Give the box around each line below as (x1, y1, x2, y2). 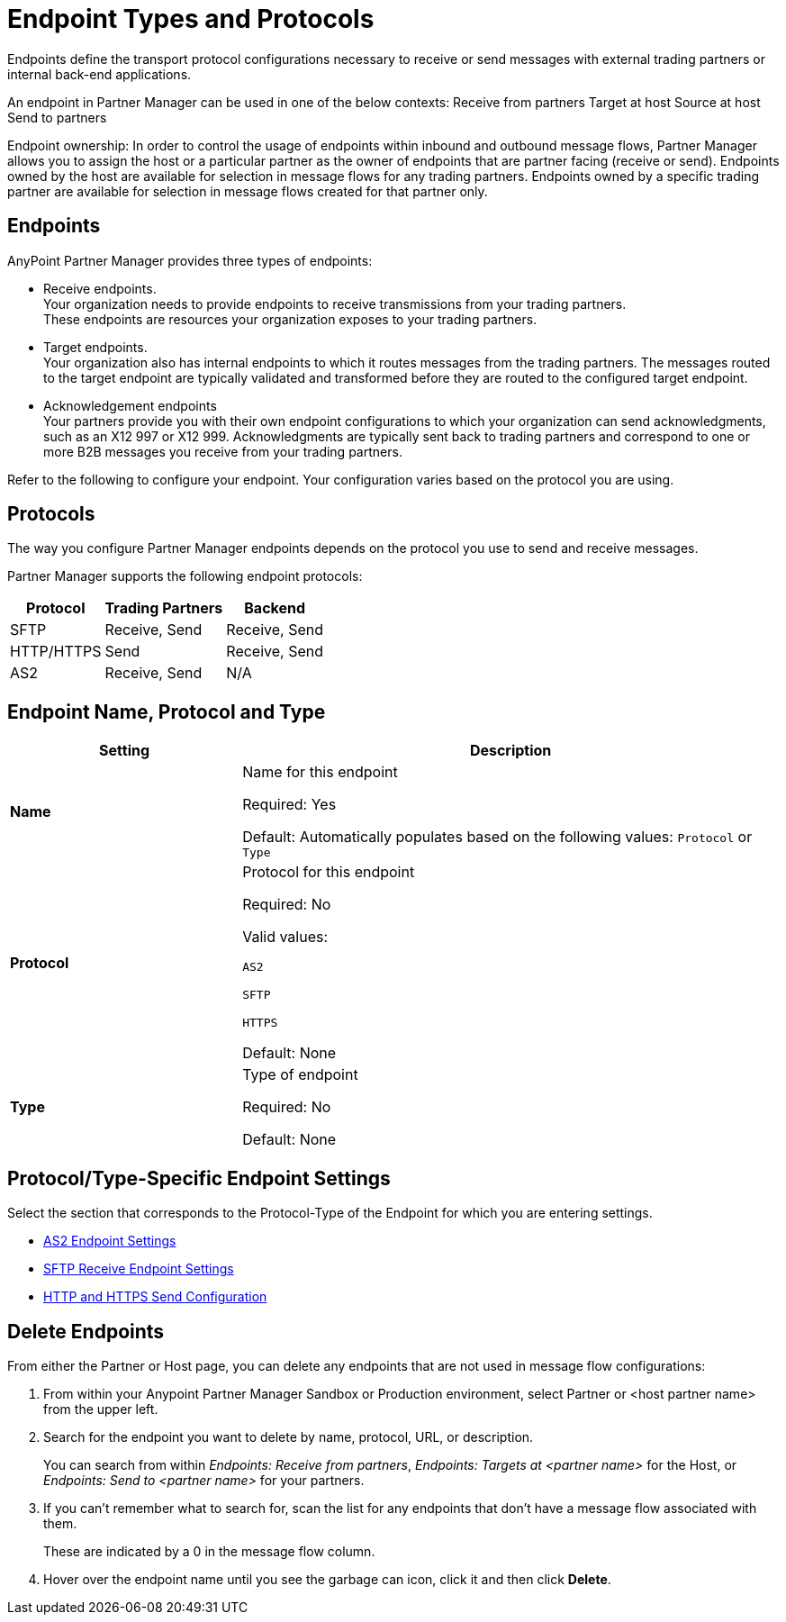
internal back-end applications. (7, 66, 192, 82)
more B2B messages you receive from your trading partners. (43, 443, 402, 459)
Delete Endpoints (7, 1319, 165, 1343)
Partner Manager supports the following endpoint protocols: (7, 568, 363, 584)
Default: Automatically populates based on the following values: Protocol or (242, 828, 753, 847)
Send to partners (7, 109, 107, 125)
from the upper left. (43, 1400, 158, 1417)
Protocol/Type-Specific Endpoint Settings (7, 1166, 391, 1190)
